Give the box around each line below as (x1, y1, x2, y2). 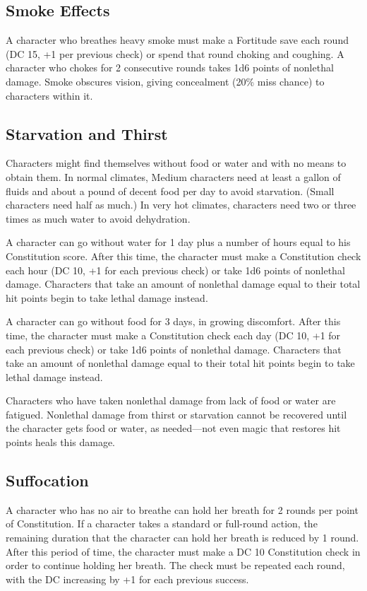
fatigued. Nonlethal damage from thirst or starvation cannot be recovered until (6, 406, 347, 421)
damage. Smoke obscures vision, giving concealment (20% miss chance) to (6, 74, 325, 88)
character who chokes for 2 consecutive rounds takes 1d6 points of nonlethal (6, 60, 334, 75)
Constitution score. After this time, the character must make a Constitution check (6, 248, 361, 263)
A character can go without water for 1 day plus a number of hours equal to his (6, 235, 351, 250)
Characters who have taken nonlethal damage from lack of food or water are (6, 393, 336, 408)
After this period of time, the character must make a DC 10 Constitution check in (6, 544, 361, 558)
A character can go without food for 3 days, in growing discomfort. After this (6, 314, 341, 329)
